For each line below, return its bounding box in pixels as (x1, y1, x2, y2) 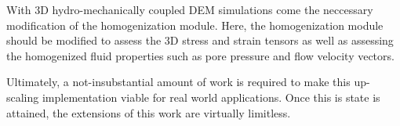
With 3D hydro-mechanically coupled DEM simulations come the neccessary (6, 2, 373, 17)
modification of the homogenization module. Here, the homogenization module (6, 16, 384, 33)
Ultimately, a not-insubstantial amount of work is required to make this (6, 74, 351, 90)
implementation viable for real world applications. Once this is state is (42, 88, 380, 105)
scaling (6, 88, 39, 105)
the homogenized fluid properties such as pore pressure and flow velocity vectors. (6, 47, 395, 63)
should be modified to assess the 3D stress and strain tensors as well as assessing (6, 32, 394, 49)
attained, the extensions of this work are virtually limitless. (6, 104, 291, 121)
